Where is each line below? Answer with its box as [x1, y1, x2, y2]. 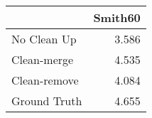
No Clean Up [11, 31, 77, 47]
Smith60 [93, 9, 141, 26]
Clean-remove [11, 72, 79, 88]
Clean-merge [11, 51, 74, 68]
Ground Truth [11, 92, 82, 109]
